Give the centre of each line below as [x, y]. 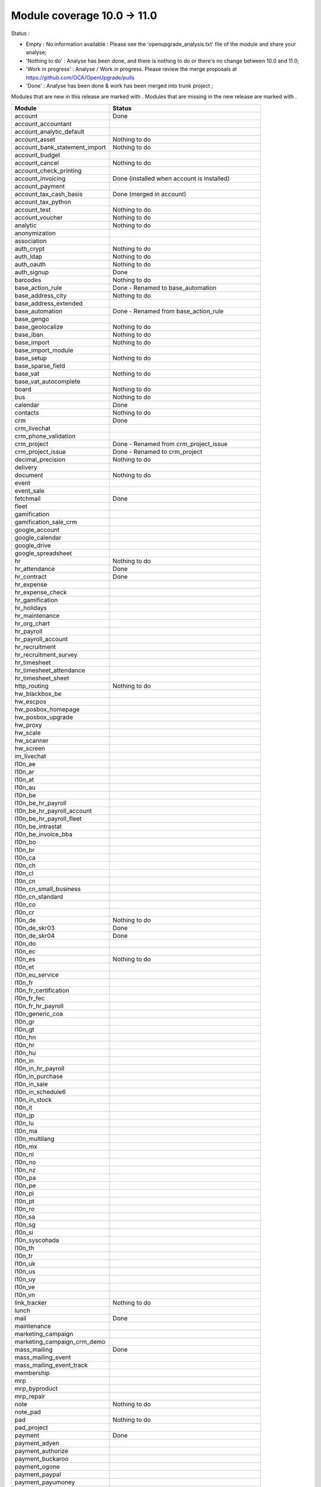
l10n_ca [25, 858]
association [31, 241]
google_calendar [38, 537]
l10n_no [25, 1162]
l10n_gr [25, 1021]
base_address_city [41, 296]
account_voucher [39, 217]
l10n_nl [24, 1154]
